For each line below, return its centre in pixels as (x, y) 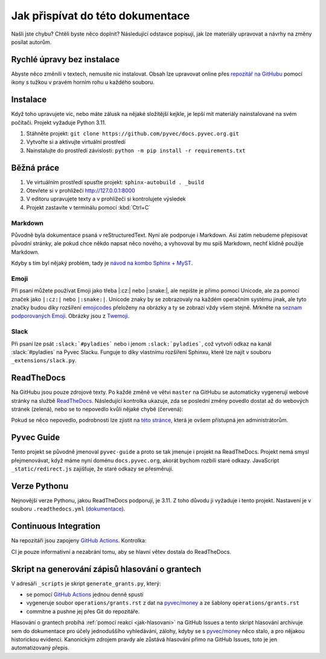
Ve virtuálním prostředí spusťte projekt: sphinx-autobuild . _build (115, 182)
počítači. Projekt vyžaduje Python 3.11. (59, 122)
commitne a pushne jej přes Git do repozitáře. (83, 611)
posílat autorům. (31, 42)
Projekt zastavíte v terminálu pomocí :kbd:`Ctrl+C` (88, 207)
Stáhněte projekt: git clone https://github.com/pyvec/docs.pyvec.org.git (133, 133)
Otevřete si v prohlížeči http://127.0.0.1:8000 (81, 191)
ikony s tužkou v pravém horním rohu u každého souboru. (83, 82)
